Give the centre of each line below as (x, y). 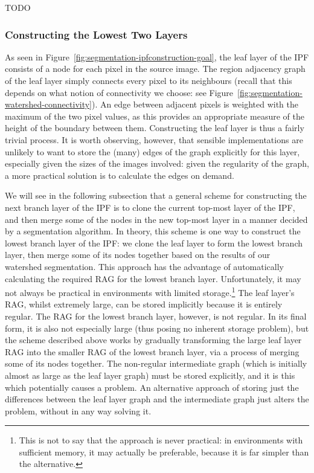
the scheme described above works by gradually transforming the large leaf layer (153, 340)
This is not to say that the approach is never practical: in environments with (161, 440)
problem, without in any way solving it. (78, 410)
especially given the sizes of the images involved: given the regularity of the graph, (157, 163)
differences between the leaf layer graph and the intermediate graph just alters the (157, 399)
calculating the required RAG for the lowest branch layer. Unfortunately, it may (153, 278)
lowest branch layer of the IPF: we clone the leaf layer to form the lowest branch (154, 243)
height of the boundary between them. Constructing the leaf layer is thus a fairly (155, 128)
